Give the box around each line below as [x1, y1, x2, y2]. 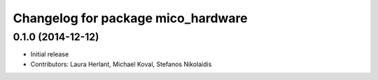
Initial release [30, 50, 69, 58]
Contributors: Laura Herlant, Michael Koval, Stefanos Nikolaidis [30, 60, 212, 68]
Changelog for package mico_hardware [13, 10, 248, 26]
